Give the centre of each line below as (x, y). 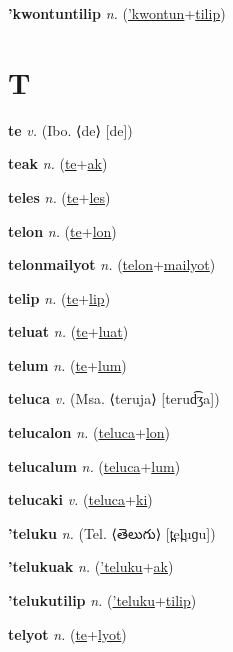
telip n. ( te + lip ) (59, 297)
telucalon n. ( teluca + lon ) (89, 432)
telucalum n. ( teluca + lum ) (94, 465)
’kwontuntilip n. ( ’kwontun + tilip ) (117, 13)
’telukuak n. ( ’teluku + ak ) (91, 566)
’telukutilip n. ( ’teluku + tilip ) (102, 600)
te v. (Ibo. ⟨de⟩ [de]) (70, 129)
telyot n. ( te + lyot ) (67, 633)
